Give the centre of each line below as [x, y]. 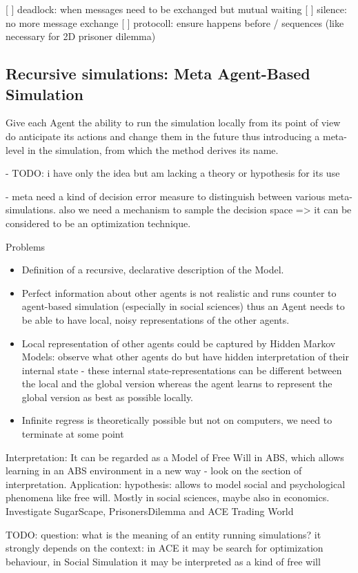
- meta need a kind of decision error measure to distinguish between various [166, 196]
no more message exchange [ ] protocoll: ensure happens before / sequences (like [175, 22]
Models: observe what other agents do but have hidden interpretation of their [185, 357]
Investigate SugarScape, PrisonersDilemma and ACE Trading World [150, 511]
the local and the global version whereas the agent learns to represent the [177, 383]
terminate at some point [73, 434]
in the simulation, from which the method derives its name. [153, 149]
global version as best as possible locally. [108, 397]
